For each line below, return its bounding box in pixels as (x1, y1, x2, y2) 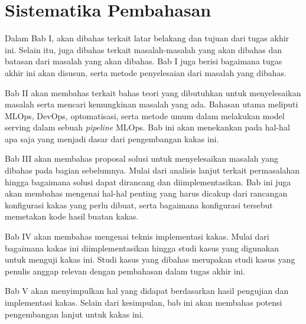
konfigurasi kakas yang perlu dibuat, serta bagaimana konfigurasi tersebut (5, 198, 273, 211)
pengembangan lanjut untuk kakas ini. (5, 307, 144, 320)
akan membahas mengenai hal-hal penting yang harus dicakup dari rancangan (5, 187, 288, 199)
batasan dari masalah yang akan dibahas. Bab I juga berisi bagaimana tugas (5, 55, 282, 67)
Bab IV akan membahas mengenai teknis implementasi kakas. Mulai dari (5, 230, 269, 243)
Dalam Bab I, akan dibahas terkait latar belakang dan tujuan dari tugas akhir (5, 32, 289, 44)
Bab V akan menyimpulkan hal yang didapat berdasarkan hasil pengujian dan (5, 284, 289, 297)
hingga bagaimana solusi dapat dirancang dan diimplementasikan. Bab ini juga (5, 175, 291, 188)
